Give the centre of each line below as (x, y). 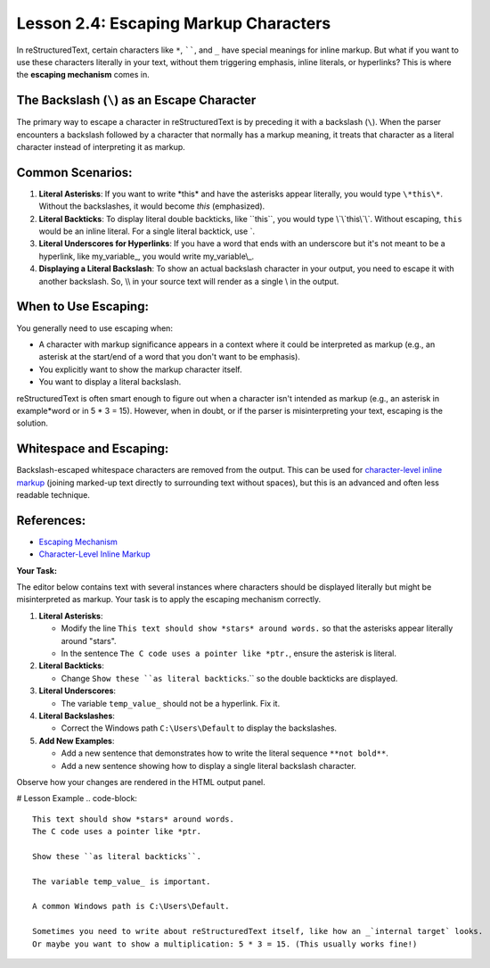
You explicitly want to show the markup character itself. (140, 369)
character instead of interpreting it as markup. (101, 147)
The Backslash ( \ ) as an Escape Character (136, 100)
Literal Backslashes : (77, 716)
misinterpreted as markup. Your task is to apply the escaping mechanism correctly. (169, 600)
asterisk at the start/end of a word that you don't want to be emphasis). (169, 357)
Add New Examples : (77, 740)
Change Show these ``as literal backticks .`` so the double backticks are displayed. (229, 678)
